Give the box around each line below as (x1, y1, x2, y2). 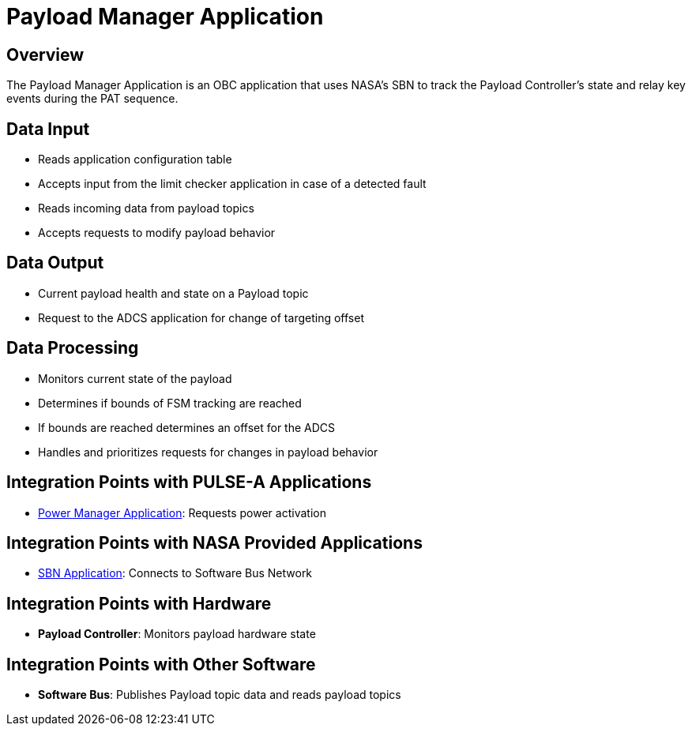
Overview (6, 44, 85, 65)
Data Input (6, 118, 90, 139)
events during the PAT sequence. (6, 92, 179, 106)
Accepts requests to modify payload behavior (38, 226, 276, 240)
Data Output (6, 253, 104, 273)
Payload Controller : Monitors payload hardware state (38, 627, 316, 641)
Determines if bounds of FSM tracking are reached (38, 396, 302, 410)
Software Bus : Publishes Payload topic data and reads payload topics (38, 688, 401, 702)
